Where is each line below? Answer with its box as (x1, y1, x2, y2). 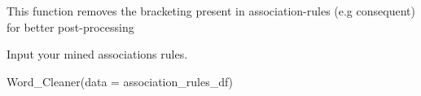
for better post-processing (7, 18, 134, 35)
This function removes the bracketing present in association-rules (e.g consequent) (7, 2, 415, 19)
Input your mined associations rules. (7, 46, 188, 63)
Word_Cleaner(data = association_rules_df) (7, 72, 234, 89)
